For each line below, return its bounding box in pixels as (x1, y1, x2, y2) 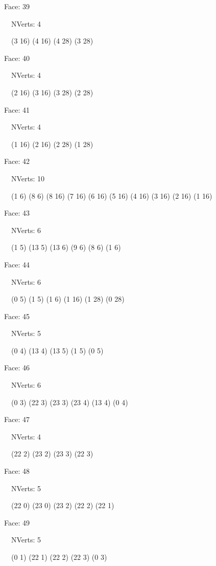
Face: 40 (4, 52, 30, 63)
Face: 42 (4, 156, 30, 166)
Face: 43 (4, 207, 30, 218)
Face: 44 (4, 259, 30, 269)
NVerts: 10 (11, 173, 45, 183)
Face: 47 (4, 414, 30, 425)
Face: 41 (4, 104, 30, 115)
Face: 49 (4, 517, 30, 528)
